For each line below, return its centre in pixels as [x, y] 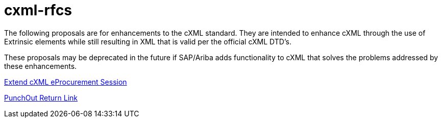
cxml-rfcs [38, 10]
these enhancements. [41, 66]
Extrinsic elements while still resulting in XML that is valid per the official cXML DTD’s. [148, 41]
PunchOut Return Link [41, 97]
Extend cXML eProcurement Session [66, 82]
